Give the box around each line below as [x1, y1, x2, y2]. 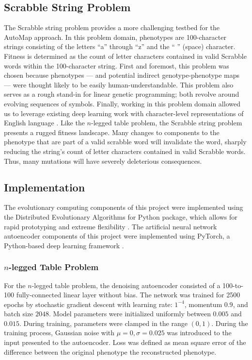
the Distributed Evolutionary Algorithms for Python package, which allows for [4, 211, 237, 222]
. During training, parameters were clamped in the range [19, 318, 188, 328]
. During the [211, 318, 248, 328]
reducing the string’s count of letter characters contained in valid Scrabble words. [4, 146, 246, 156]
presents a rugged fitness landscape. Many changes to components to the [4, 127, 220, 137]
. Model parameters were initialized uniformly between [49, 309, 211, 319]
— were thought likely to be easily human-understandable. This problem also [4, 79, 234, 89]
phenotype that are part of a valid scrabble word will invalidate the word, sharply [4, 137, 247, 147]
